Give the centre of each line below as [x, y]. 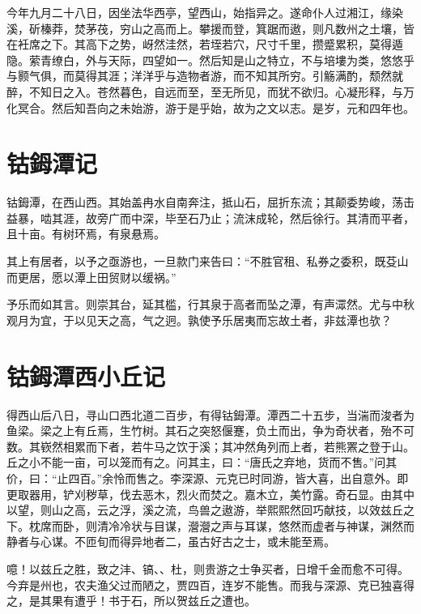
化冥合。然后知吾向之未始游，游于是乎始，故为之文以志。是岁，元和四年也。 [210, 107]
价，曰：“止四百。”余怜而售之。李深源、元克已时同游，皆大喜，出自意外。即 [208, 478]
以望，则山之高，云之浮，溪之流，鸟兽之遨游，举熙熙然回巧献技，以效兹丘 [205, 510]
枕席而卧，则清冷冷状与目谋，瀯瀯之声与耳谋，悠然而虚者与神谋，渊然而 [221, 525]
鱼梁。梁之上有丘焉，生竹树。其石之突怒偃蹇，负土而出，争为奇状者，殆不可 [210, 431]
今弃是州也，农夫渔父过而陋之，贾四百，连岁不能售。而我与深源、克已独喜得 [210, 584]
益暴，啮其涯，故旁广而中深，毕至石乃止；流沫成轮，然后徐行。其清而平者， [210, 217]
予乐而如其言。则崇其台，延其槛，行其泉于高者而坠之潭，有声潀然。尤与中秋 [210, 304]
